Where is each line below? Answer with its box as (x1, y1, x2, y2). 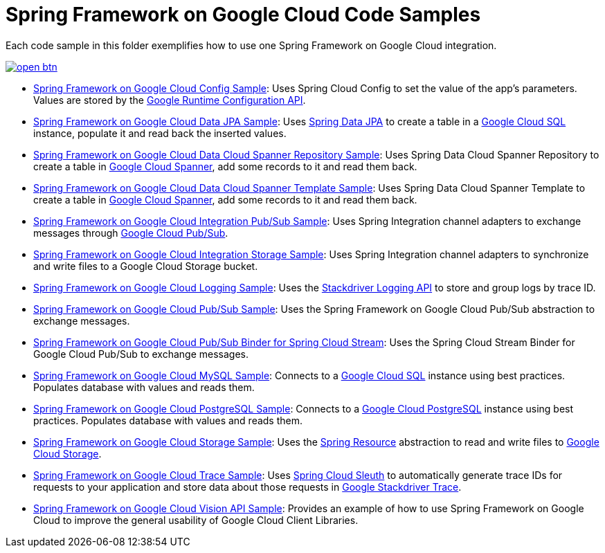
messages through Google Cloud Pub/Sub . (33, 226, 228, 239)
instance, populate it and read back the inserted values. (33, 127, 287, 139)
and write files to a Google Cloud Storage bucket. (33, 260, 258, 272)
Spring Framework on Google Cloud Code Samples (6, 3, 481, 26)
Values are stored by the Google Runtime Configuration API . (33, 93, 306, 106)
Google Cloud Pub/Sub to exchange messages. (33, 347, 249, 360)
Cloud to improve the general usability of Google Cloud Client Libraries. (33, 514, 359, 526)
